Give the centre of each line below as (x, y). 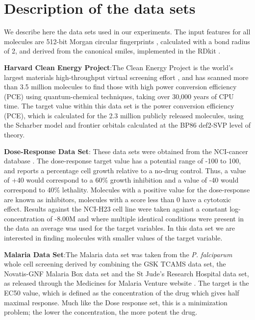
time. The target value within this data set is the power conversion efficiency (119, 106)
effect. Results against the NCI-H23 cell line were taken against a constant (116, 209)
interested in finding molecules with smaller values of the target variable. (113, 238)
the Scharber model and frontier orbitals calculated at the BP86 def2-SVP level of (127, 125)
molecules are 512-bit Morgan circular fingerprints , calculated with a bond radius (127, 41)
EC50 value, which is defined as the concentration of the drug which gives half (122, 292)
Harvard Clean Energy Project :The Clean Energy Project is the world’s (119, 67)
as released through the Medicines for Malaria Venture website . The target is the (127, 283)
